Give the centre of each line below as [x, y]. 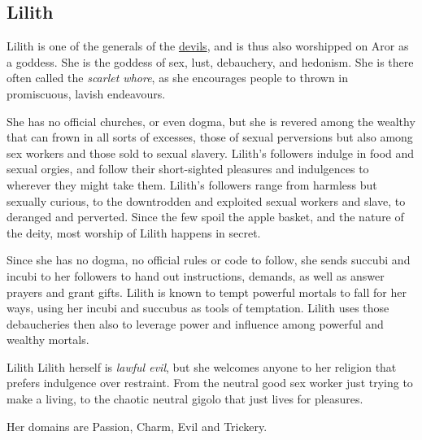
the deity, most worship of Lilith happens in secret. [134, 232]
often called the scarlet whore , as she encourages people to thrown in [178, 78]
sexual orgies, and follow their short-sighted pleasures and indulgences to [188, 169]
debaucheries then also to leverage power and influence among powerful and [195, 323]
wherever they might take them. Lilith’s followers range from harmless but [192, 184]
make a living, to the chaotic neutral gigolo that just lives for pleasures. [185, 399]
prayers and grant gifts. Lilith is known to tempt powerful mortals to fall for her [207, 292]
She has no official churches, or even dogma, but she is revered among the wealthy [211, 121]
